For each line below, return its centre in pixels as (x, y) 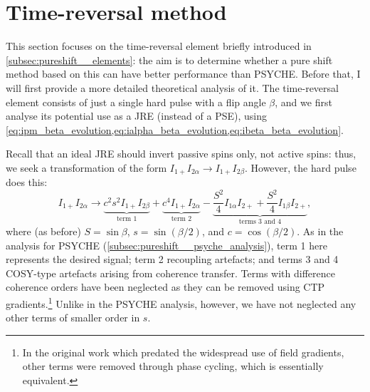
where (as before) (43, 231)
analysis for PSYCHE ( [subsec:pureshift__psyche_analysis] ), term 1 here (166, 245)
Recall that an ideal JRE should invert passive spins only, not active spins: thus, (181, 154)
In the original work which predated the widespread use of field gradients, (183, 352)
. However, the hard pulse (300, 167)
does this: (27, 182)
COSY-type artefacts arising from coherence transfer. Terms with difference (170, 273)
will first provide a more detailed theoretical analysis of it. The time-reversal (172, 87)
